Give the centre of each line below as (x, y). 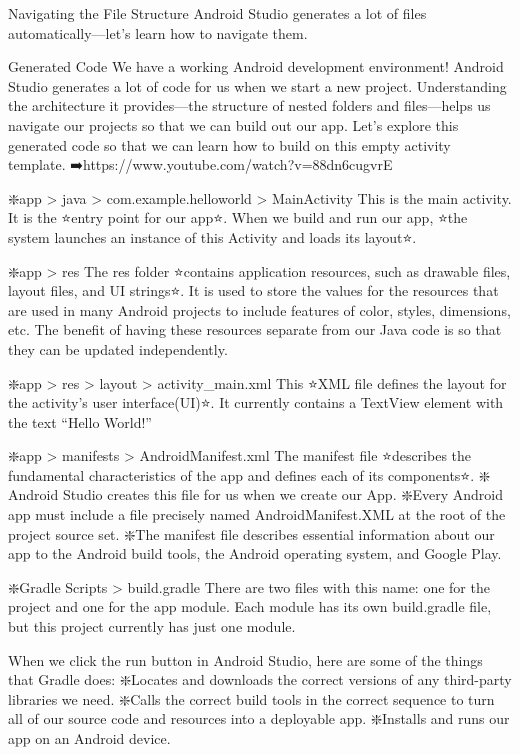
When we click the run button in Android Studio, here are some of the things (245, 659)
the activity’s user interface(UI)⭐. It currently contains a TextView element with (256, 402)
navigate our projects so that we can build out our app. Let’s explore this (233, 124)
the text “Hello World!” (80, 421)
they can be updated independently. (118, 348)
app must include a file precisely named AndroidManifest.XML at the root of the (257, 514)
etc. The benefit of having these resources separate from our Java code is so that (255, 329)
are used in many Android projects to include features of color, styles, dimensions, (259, 309)
